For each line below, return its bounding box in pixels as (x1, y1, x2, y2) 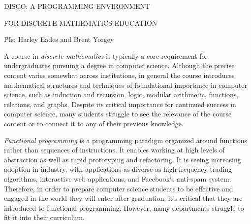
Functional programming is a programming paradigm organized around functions (4, 135, 248, 145)
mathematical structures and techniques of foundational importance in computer (4, 79, 247, 90)
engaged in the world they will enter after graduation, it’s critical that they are (4, 193, 243, 203)
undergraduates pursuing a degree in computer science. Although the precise (4, 60, 235, 71)
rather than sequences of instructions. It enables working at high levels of (4, 145, 225, 155)
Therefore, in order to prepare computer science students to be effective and (4, 183, 233, 193)
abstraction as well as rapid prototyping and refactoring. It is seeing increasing (4, 154, 241, 164)
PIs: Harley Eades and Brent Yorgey (4, 34, 114, 44)
